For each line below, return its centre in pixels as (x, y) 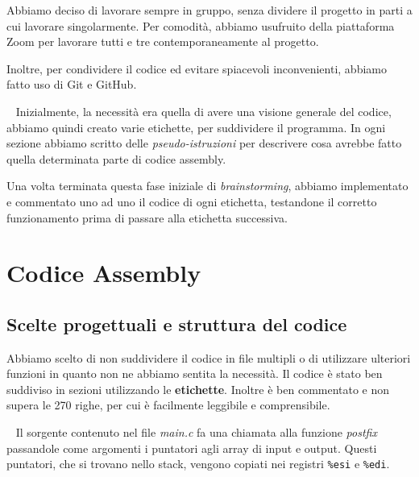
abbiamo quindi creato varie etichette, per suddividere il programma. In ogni (196, 127)
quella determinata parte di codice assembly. (116, 158)
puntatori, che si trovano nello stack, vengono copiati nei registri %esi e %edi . (198, 464)
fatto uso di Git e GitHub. (72, 84)
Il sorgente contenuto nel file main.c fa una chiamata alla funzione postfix (196, 432)
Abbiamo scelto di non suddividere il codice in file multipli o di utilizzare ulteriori (209, 357)
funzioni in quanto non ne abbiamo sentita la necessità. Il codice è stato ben (195, 373)
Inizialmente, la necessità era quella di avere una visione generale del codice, (203, 111)
